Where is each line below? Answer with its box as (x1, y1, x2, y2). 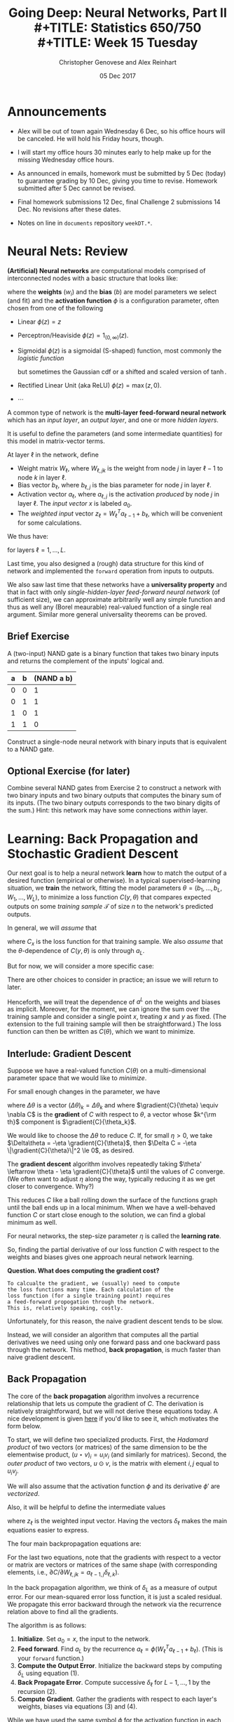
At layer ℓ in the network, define (7, 451, 99, 459)
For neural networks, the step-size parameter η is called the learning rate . (7, 1231, 222, 1240)
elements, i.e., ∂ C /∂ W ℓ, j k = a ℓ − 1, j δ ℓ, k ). (7, 1568, 120, 1578)
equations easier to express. (7, 1526, 89, 1534)
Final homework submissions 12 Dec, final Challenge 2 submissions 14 (17, 197, 221, 206)
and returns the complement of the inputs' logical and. (7, 657, 165, 665)
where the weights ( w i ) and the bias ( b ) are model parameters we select (7, 287, 217, 298)
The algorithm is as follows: (7, 1621, 87, 1629)
